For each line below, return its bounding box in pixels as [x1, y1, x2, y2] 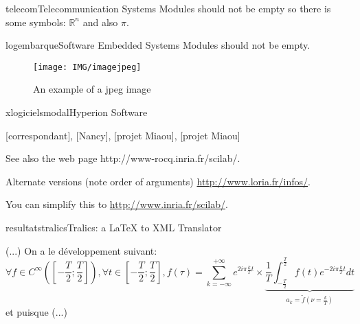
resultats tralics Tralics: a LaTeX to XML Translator [5, 220, 222, 234]
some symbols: [5, 14, 66, 29]
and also [82, 14, 118, 29]
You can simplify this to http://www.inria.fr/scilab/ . [5, 197, 228, 211]
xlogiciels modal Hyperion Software [5, 105, 148, 119]
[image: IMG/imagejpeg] [33, 62, 142, 72]
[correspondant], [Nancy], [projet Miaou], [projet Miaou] [5, 128, 240, 142]
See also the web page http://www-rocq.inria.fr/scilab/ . [5, 151, 240, 165]
